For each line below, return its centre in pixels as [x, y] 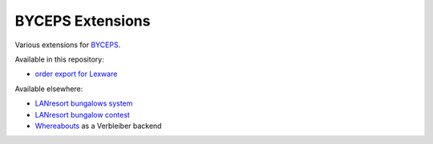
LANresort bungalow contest [82, 114]
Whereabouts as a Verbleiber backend [98, 126]
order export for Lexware [76, 74]
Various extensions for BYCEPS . [68, 45]
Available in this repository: [59, 59]
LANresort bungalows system [84, 103]
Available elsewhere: [49, 89]
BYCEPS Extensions [83, 21]
